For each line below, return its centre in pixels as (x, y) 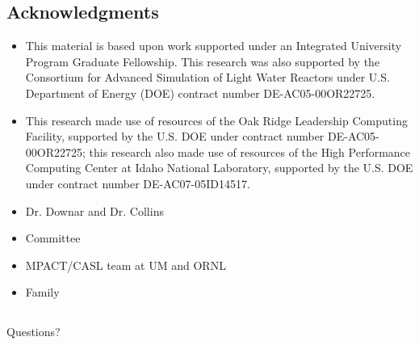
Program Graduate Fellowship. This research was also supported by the (203, 61)
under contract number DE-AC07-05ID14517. (138, 183)
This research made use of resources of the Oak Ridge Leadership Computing (216, 120)
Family (42, 292)
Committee (53, 238)
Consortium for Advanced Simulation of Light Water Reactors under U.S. (207, 77)
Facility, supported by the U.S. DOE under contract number (175, 136)
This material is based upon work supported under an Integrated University (214, 46)
